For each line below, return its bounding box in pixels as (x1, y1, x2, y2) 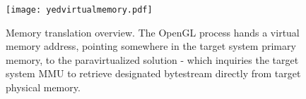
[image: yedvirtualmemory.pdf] (6, 5, 153, 15)
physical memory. (6, 80, 81, 95)
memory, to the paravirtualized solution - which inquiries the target (6, 52, 299, 67)
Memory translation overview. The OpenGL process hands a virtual (6, 25, 300, 39)
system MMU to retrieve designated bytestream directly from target (6, 66, 301, 81)
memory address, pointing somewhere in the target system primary (6, 39, 296, 53)
